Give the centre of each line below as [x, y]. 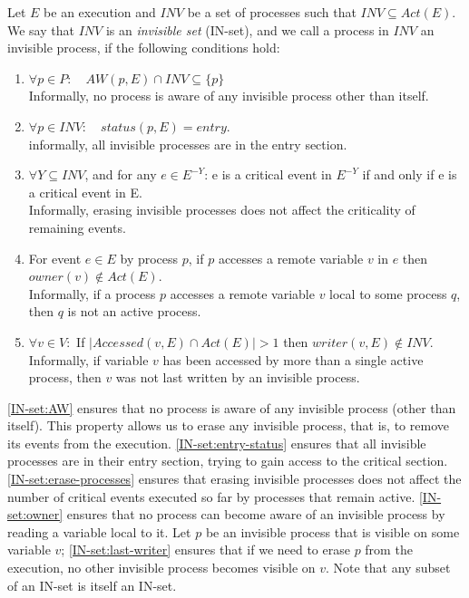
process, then [65, 377]
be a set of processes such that [272, 12]
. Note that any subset [388, 568]
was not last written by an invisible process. [238, 377]
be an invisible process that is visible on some [332, 531]
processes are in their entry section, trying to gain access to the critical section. [228, 461]
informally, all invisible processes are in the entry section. [188, 144]
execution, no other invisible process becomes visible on [161, 568]
